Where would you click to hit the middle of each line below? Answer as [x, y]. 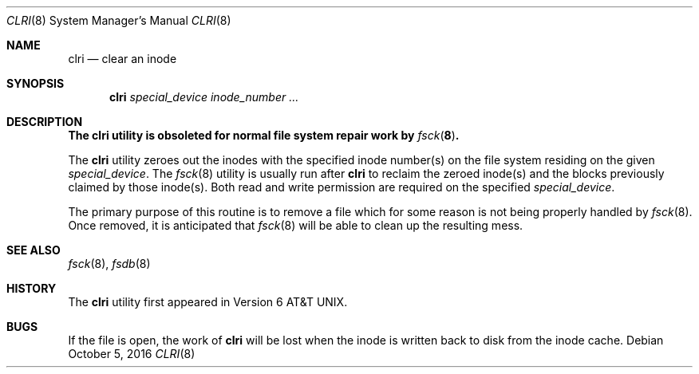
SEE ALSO [34, 250]
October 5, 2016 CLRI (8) [132, 354]
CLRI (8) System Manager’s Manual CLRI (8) [119, 20]
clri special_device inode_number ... [204, 97]
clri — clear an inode [122, 59]
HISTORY [32, 288]
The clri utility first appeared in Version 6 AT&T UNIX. [208, 302]
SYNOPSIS [36, 83]
